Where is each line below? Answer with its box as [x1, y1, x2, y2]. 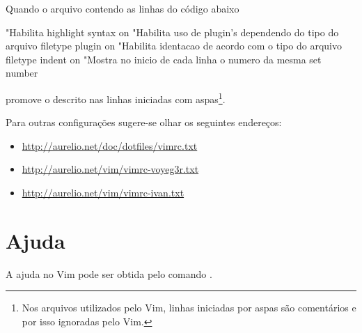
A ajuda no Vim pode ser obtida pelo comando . [6, 266, 212, 281]
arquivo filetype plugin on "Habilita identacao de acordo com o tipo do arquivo [6, 38, 342, 53]
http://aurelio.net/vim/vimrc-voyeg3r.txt [22, 162, 199, 176]
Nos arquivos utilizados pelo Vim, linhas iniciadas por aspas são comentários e [22, 300, 356, 315]
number [6, 65, 38, 80]
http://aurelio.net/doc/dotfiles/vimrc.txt [22, 138, 198, 153]
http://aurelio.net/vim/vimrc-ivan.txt [22, 185, 184, 199]
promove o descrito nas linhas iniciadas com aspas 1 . [6, 89, 226, 106]
